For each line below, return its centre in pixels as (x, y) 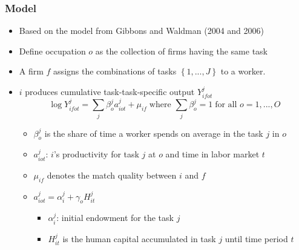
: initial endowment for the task (115, 218)
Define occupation (52, 51)
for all (226, 105)
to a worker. (243, 71)
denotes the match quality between (112, 175)
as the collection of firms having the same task (182, 51)
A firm (31, 71)
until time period (256, 238)
